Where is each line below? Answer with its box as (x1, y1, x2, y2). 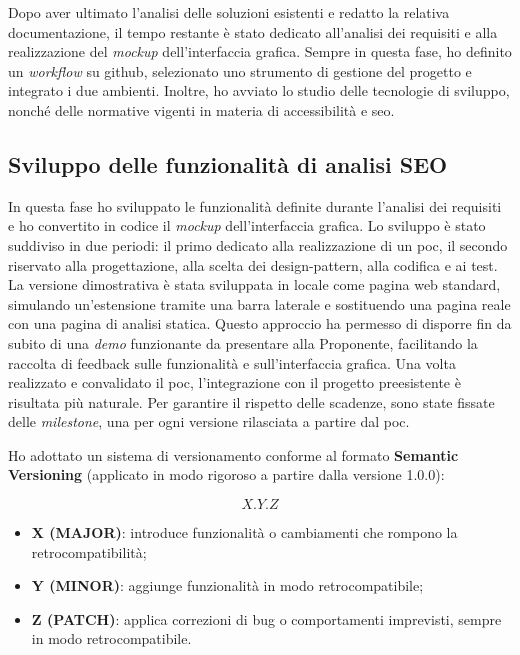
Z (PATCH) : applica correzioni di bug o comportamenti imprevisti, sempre (31, 608, 502, 629)
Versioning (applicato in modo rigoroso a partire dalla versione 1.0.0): (8, 464, 445, 485)
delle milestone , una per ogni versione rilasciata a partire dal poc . (8, 411, 410, 432)
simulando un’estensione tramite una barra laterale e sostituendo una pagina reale (8, 293, 511, 314)
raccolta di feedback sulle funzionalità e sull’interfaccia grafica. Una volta (8, 352, 456, 373)
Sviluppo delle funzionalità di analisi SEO (8, 148, 448, 179)
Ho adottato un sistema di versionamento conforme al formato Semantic (8, 444, 459, 465)
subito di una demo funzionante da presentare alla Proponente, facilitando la (8, 332, 478, 353)
